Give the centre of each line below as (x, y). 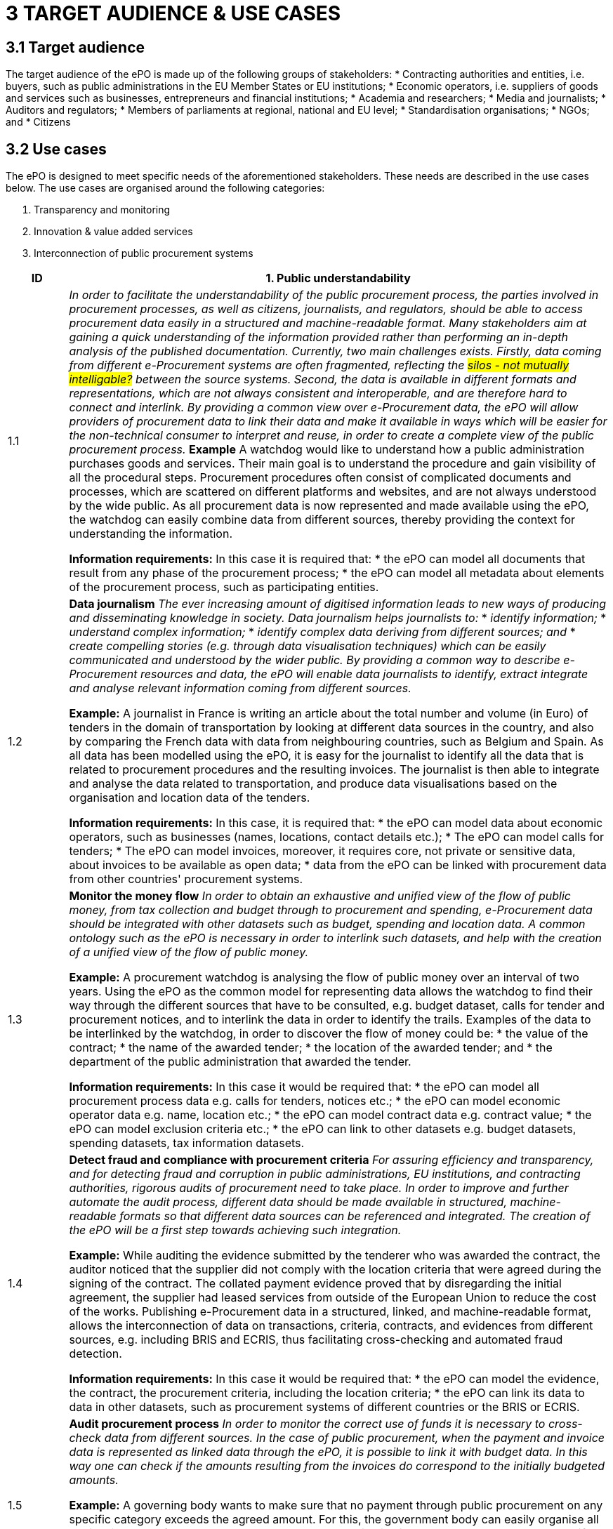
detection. (95, 1354)
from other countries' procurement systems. (186, 879)
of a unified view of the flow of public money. (189, 952)
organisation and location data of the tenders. (190, 798)
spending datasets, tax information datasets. (187, 1143)
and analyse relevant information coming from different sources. (240, 688)
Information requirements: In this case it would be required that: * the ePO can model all (304, 1087)
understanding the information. (151, 534)
